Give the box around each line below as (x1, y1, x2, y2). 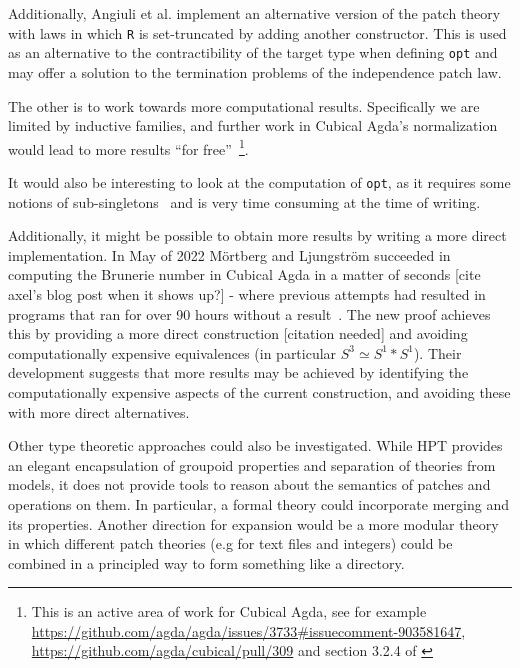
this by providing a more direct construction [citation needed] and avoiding (8, 323, 468, 344)
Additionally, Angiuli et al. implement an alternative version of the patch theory (8, 3, 501, 23)
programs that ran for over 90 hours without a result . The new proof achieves (8, 303, 491, 324)
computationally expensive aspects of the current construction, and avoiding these (8, 381, 511, 402)
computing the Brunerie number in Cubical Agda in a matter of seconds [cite (8, 264, 481, 285)
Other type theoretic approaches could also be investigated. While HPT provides (8, 435, 503, 456)
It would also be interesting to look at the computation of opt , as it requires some (8, 171, 511, 192)
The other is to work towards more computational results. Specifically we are (8, 95, 480, 116)
